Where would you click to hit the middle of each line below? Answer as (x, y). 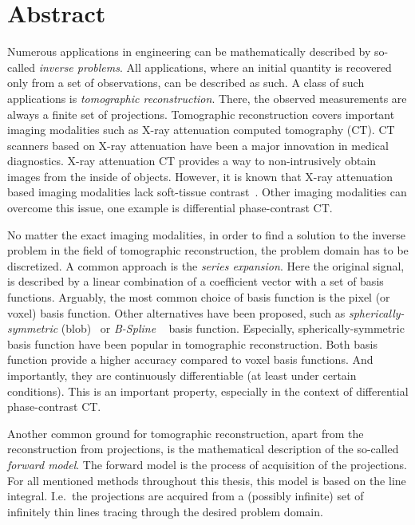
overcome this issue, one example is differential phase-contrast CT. (170, 208)
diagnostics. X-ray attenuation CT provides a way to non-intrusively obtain (192, 161)
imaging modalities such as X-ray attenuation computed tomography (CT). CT (201, 130)
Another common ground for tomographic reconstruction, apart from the (186, 433)
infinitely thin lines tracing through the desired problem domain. (165, 511)
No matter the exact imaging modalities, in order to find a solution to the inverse (206, 234)
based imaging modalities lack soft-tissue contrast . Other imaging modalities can (207, 192)
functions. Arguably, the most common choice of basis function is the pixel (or (199, 297)
